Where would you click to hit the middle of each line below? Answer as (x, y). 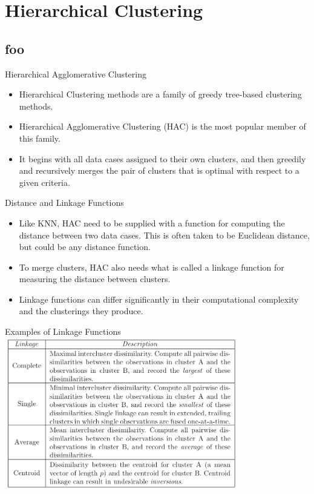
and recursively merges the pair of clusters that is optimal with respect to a (159, 170)
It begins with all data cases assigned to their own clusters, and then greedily (162, 158)
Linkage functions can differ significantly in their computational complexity (159, 299)
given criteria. (44, 182)
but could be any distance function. (85, 247)
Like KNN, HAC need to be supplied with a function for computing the (152, 222)
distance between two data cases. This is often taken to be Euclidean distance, (164, 235)
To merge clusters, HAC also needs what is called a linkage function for (152, 267)
